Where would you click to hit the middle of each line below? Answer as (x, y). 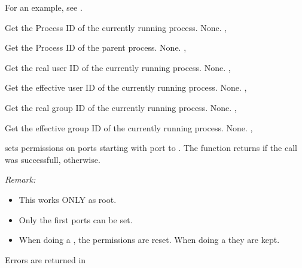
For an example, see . (44, 7)
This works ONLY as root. (68, 199)
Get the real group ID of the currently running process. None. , (121, 107)
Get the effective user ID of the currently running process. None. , (126, 87)
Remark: (20, 179)
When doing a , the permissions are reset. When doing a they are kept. (149, 240)
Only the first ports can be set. (76, 219)
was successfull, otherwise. (53, 159)
